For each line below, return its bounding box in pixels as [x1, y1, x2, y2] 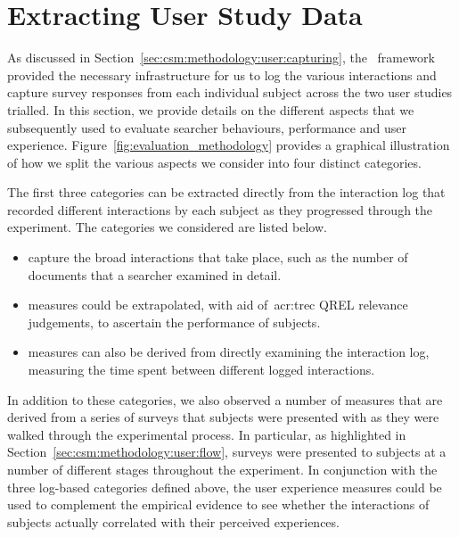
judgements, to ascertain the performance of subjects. [28, 312, 321, 331]
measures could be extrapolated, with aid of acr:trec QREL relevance [28, 295, 408, 314]
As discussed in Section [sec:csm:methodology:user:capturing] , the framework [7, 48, 435, 67]
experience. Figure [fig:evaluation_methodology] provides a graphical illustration [7, 136, 450, 154]
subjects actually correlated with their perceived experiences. [7, 512, 340, 531]
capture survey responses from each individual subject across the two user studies [7, 83, 453, 102]
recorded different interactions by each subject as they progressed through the [7, 200, 433, 219]
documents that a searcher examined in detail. [28, 265, 282, 284]
